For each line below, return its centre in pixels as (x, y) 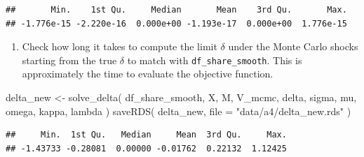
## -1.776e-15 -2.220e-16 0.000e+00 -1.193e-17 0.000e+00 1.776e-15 (176, 23)
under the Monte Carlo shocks (293, 46)
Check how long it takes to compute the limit (120, 46)
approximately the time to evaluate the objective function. (148, 74)
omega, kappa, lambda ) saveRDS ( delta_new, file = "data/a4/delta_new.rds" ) (178, 111)
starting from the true (69, 60)
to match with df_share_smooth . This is (215, 60)
